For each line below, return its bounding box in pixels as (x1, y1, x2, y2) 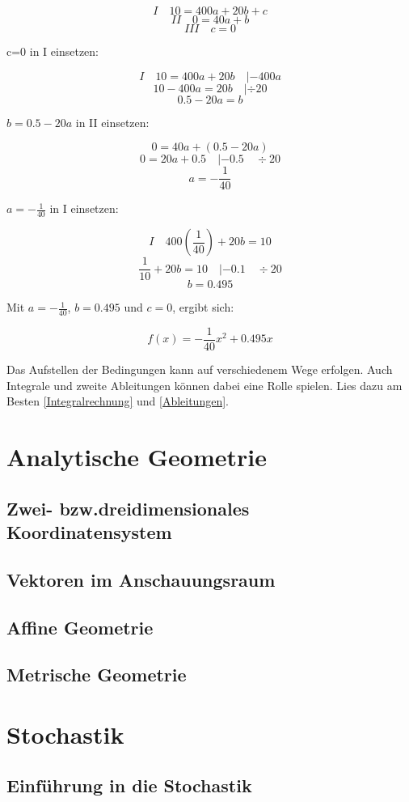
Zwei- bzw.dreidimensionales (6, 495, 250, 520)
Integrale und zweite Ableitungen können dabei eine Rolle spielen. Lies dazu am (6, 376, 403, 393)
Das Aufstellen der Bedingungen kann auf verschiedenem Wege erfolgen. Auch (6, 361, 393, 378)
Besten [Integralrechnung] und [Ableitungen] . (6, 393, 229, 409)
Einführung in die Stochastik (6, 773, 252, 798)
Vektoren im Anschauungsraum (6, 566, 276, 592)
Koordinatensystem (6, 519, 172, 544)
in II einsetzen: (75, 113, 150, 130)
